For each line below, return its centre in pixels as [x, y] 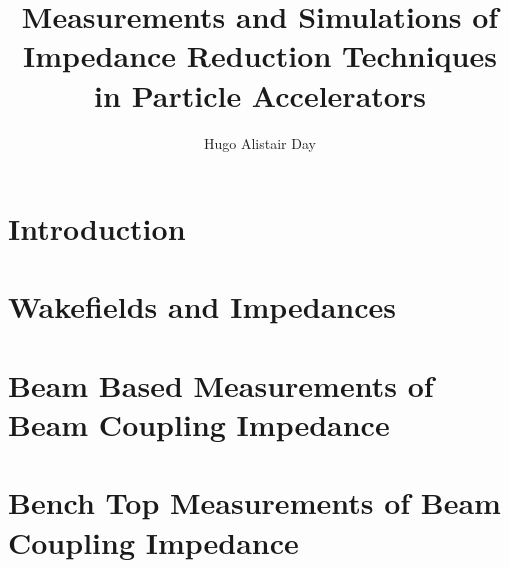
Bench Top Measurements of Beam [254, 502]
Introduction [97, 228]
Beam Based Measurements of [221, 384]
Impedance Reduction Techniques [260, 55]
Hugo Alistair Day [260, 142]
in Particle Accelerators [260, 94]
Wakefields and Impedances [202, 306]
